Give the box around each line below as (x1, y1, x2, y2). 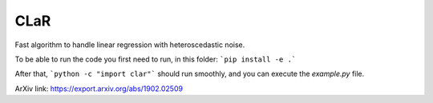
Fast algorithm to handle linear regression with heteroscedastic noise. (14, 40, 245, 50)
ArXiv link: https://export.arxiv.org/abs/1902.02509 (14, 84, 184, 93)
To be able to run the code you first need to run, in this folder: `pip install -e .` (14, 54, 297, 64)
